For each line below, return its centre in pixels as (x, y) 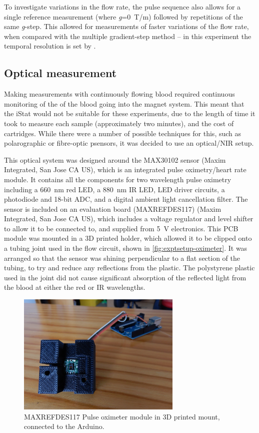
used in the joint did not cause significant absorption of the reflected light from (125, 277)
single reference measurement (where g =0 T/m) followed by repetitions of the (123, 16)
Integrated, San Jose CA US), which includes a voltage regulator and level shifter (129, 219)
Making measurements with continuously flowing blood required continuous (119, 94)
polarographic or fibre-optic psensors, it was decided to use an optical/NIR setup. (129, 143)
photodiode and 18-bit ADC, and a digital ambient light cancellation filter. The (126, 199)
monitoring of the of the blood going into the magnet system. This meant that (124, 103)
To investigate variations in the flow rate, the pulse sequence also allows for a (122, 7)
